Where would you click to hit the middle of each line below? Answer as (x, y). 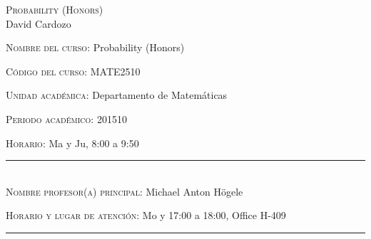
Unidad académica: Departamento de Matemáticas (117, 95)
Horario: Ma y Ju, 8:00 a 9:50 (72, 143)
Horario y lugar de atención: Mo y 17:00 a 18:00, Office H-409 (146, 215)
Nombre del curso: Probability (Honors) (95, 47)
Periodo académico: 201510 (66, 118)
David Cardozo (39, 23)
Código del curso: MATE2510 (73, 71)
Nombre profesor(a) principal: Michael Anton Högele (124, 191)
